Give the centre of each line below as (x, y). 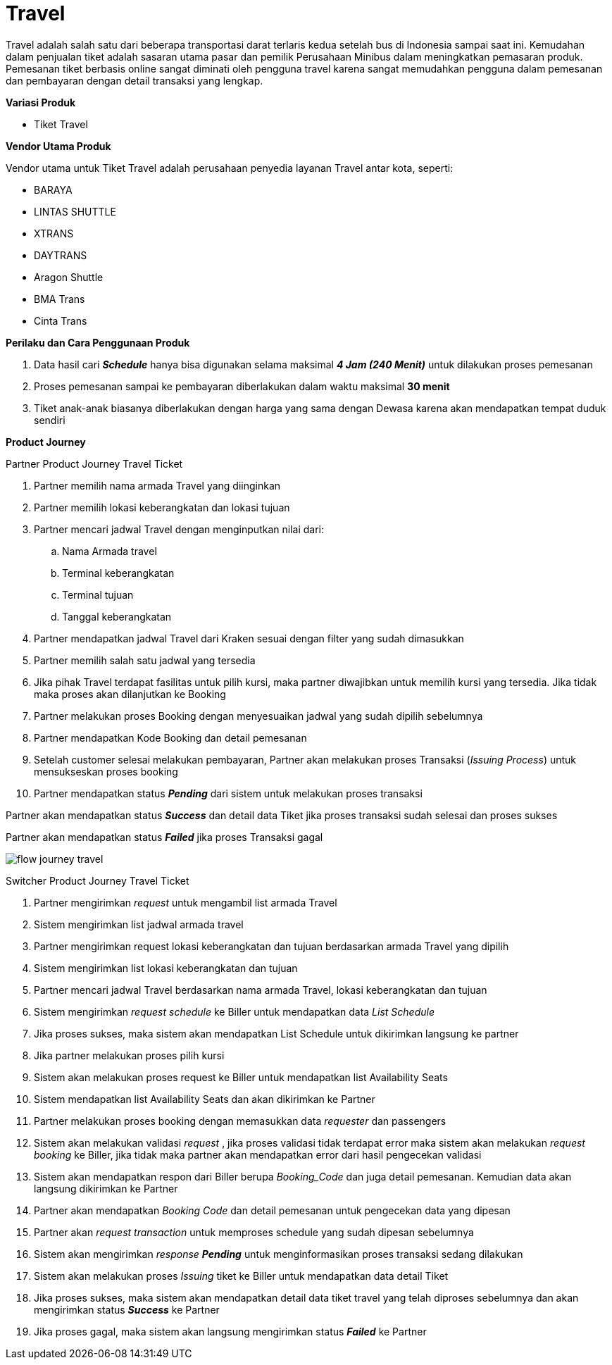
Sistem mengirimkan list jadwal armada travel (139, 924)
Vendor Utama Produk (58, 146)
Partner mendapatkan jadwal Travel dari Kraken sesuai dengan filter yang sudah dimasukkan (249, 638)
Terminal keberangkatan (118, 573)
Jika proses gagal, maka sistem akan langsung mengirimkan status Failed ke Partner (230, 1331)
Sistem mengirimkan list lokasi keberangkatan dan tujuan (166, 968)
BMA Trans (60, 299)
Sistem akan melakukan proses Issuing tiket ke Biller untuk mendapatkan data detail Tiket (241, 1276)
